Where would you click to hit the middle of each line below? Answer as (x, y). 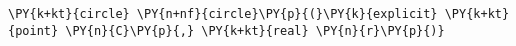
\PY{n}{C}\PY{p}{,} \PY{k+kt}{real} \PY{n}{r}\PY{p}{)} (255, 30)
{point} (33, 30)
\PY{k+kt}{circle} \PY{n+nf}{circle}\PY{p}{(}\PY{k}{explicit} (223, 14)
